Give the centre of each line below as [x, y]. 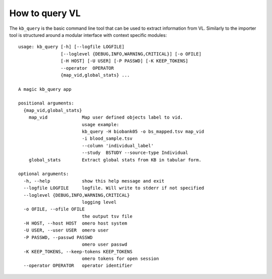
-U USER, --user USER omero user [66, 230]
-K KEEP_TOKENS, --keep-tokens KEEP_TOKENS [78, 252]
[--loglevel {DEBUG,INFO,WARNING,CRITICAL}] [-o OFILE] [131, 54]
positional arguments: [46, 103]
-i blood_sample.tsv [107, 138]
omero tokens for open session [120, 259]
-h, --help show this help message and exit [94, 181]
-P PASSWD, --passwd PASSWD [58, 237]
